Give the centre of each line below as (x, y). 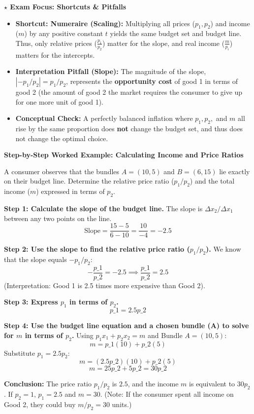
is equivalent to (212, 384)
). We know (223, 249)
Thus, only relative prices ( (56, 43)
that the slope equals (35, 259)
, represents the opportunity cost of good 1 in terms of (152, 81)
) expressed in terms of (70, 191)
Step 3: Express (31, 302)
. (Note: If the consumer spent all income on (167, 394)
